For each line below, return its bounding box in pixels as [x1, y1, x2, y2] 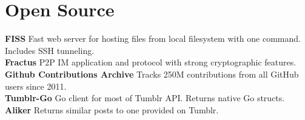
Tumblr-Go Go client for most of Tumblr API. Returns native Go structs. [5, 92, 285, 104]
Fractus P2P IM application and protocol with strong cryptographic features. [5, 56, 297, 68]
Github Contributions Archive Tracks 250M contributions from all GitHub [5, 67, 299, 80]
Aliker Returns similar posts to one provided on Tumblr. [5, 103, 219, 116]
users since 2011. [5, 79, 67, 92]
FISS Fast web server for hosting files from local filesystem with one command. [5, 32, 301, 45]
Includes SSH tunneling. [5, 44, 95, 56]
